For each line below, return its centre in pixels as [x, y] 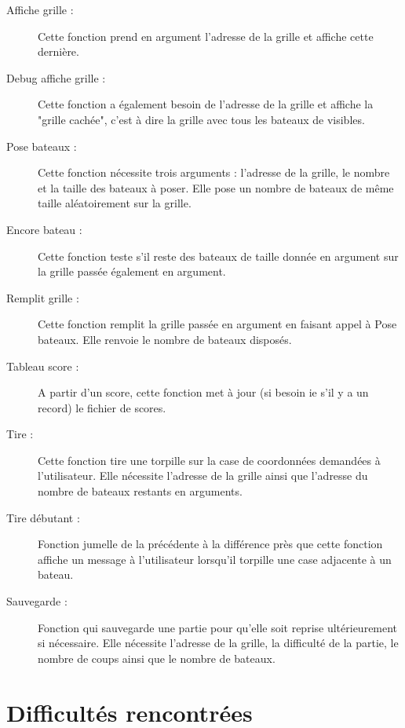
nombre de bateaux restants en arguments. [140, 491]
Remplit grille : [43, 297]
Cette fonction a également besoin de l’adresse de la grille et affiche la [206, 104]
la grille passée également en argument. [132, 271]
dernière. [58, 51]
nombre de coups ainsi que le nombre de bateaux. [157, 658]
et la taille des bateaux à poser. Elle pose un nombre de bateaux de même [216, 187]
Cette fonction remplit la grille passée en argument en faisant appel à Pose [217, 324]
